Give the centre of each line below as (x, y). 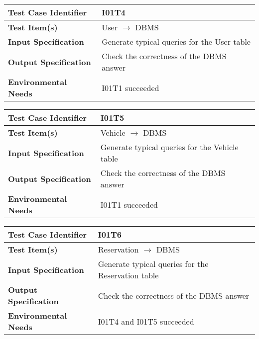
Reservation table (128, 275)
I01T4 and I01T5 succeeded (146, 321)
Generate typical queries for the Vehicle (169, 147)
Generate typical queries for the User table (176, 42)
